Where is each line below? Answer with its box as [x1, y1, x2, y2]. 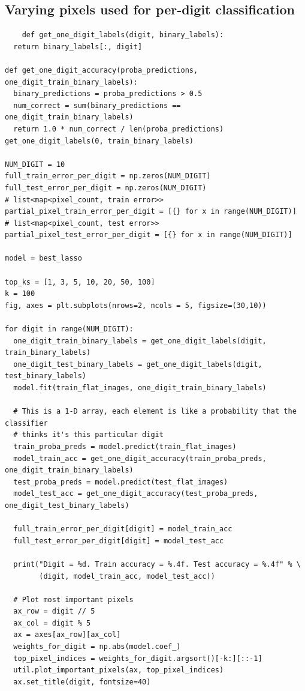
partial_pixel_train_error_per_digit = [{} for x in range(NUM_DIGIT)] [5, 207, 297, 216]
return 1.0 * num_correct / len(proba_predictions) [13, 124, 224, 133]
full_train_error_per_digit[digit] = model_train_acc [13, 525, 232, 534]
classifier [5, 418, 48, 427]
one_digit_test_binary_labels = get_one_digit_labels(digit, [13, 360, 262, 369]
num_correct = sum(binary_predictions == [13, 101, 181, 110]
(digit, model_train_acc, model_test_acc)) [39, 572, 215, 581]
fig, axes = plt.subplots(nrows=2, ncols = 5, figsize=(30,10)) [5, 301, 267, 310]
